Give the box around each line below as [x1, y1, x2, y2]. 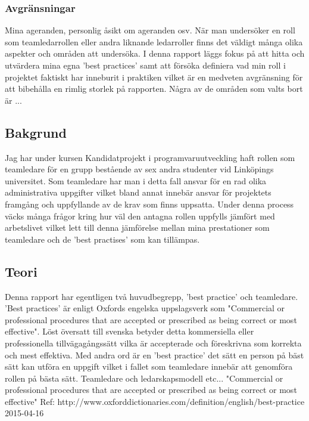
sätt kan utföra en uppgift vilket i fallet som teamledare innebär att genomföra [5, 360, 293, 373]
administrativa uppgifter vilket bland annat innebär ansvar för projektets [5, 186, 271, 199]
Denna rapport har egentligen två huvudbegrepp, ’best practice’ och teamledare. [5, 290, 298, 302]
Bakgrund [5, 123, 67, 141]
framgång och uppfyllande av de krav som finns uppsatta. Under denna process [5, 197, 294, 210]
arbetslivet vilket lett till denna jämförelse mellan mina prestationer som [5, 221, 270, 234]
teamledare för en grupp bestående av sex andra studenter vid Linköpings [5, 163, 274, 175]
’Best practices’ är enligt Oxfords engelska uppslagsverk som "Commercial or [5, 302, 285, 314]
